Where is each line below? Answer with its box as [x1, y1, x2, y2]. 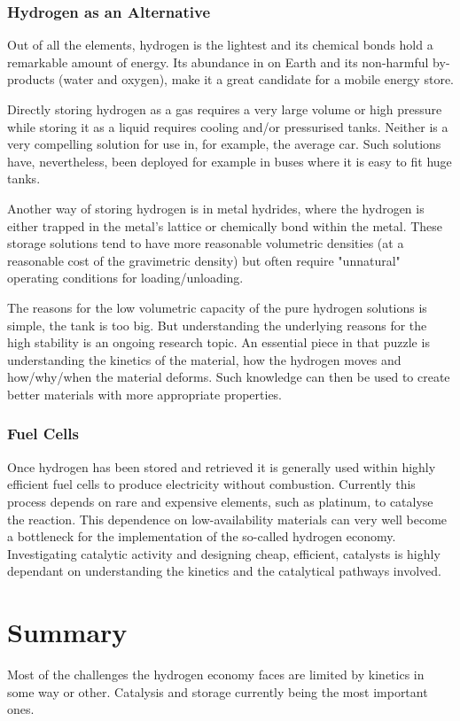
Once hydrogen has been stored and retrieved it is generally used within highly [7, 457, 436, 476]
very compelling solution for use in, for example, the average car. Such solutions [7, 135, 441, 153]
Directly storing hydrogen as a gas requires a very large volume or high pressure [7, 100, 442, 118]
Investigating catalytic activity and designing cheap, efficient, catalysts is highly [7, 544, 441, 562]
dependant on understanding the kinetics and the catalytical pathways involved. [7, 562, 441, 580]
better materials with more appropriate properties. [7, 384, 283, 403]
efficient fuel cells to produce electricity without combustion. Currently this [7, 475, 416, 493]
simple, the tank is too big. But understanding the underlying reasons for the [7, 315, 427, 334]
